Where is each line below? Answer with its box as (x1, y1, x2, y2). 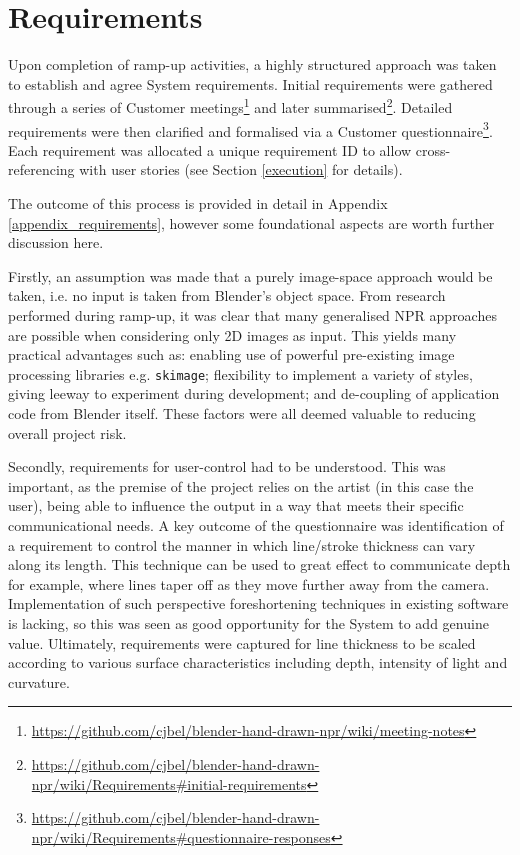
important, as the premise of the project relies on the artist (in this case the (8, 475, 474, 496)
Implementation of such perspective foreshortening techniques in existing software (8, 593, 509, 614)
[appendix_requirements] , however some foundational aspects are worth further (8, 212, 495, 233)
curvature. (8, 671, 70, 692)
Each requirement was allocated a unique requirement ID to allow (8, 139, 412, 160)
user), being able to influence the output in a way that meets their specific (8, 495, 464, 516)
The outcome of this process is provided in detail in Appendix (8, 193, 388, 213)
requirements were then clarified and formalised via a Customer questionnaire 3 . (8, 117, 493, 141)
